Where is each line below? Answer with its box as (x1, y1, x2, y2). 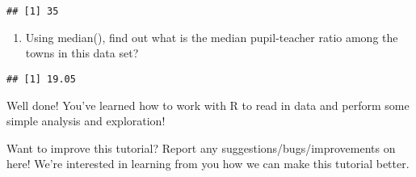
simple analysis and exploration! (6, 112, 166, 129)
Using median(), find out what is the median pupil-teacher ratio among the (25, 28, 398, 45)
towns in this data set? (25, 44, 139, 61)
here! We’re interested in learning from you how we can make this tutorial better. (6, 155, 410, 172)
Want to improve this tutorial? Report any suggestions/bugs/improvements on (6, 139, 396, 156)
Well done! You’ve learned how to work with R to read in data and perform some (6, 96, 410, 113)
